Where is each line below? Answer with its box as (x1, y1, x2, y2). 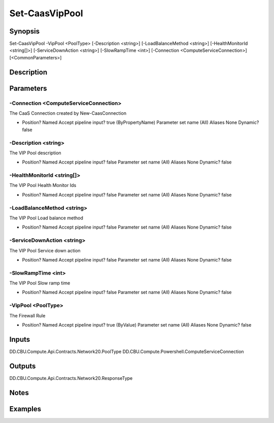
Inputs (9, 335, 30, 344)
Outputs (9, 362, 36, 370)
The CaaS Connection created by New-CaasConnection (9, 110, 127, 116)
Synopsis (9, 27, 40, 36)
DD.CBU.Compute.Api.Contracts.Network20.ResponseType (9, 375, 133, 381)
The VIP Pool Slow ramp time (9, 280, 71, 286)
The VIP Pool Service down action (9, 247, 81, 253)
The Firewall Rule (9, 312, 46, 318)
